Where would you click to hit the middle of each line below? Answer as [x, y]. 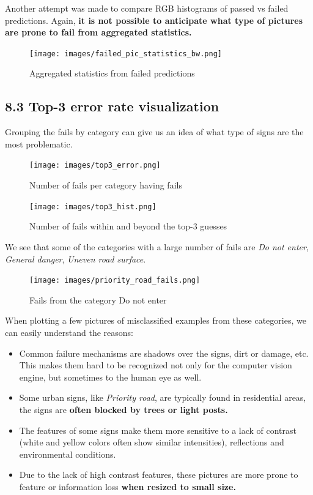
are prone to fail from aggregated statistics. [98, 32]
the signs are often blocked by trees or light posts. [123, 409]
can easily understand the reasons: [69, 332]
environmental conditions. [68, 454]
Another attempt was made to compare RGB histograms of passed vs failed [147, 8]
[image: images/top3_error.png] [95, 166]
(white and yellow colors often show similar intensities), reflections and [152, 442]
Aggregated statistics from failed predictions [112, 73]
